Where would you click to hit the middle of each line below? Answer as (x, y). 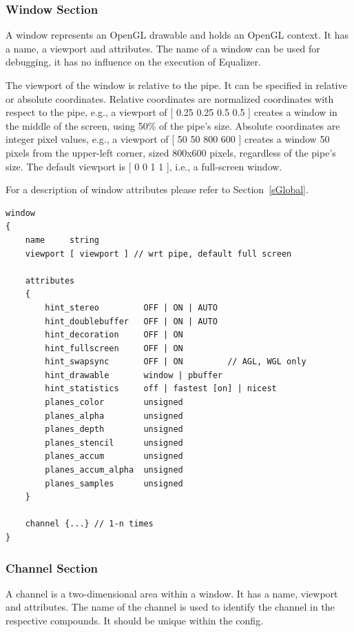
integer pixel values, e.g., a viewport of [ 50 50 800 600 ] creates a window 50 (168, 139)
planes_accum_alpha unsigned (114, 470)
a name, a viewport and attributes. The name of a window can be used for (163, 48)
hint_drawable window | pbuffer (134, 375)
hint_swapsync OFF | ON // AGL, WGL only (176, 362)
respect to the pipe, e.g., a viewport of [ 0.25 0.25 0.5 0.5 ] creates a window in (171, 112)
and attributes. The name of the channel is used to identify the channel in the (170, 607)
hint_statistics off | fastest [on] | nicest (161, 389)
